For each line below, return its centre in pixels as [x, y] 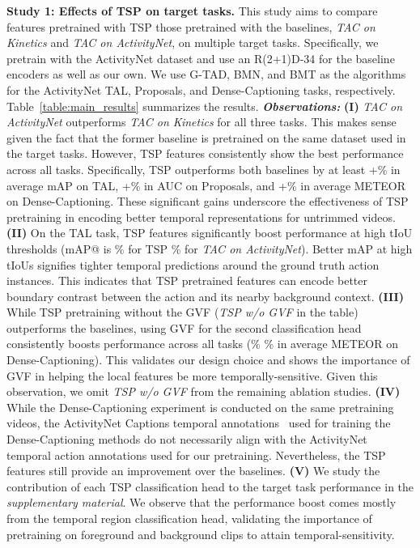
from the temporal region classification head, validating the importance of [189, 518]
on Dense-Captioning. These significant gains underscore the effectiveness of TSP [208, 201]
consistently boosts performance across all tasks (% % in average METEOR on [202, 344]
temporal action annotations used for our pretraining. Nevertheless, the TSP [196, 455]
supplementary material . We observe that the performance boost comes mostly [202, 502]
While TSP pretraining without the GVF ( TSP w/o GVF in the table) [182, 312]
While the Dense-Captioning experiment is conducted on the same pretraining [200, 407]
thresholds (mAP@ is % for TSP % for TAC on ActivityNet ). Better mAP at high [210, 248]
